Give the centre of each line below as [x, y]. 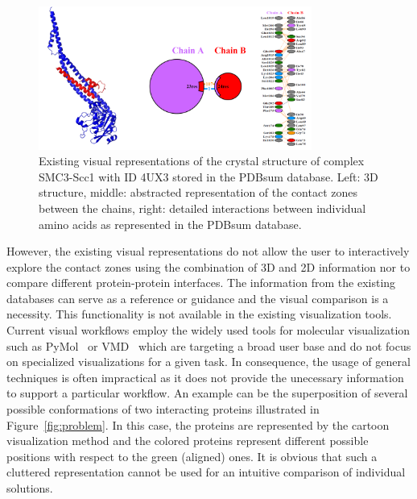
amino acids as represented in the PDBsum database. [170, 224]
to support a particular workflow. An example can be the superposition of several [207, 393]
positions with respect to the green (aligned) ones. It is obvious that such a [192, 456]
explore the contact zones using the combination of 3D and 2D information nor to [208, 266]
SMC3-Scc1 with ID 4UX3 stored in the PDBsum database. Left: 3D [208, 176]
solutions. [30, 488]
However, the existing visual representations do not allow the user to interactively [208, 251]
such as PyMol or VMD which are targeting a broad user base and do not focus [209, 345]
